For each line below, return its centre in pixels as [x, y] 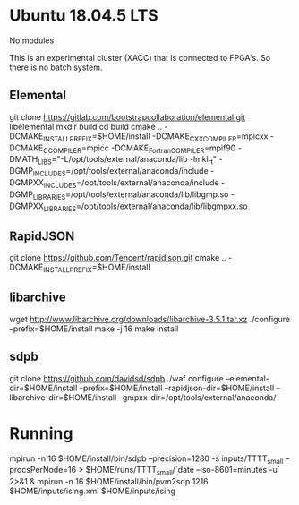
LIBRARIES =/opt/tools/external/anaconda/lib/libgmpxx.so [145, 207]
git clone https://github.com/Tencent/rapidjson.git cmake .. [118, 258]
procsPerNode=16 [43, 470]
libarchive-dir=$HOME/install [63, 397]
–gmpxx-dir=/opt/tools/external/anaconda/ [197, 397]
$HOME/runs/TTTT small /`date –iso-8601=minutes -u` [183, 471]
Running [41, 433]
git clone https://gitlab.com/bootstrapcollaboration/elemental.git [128, 116]
